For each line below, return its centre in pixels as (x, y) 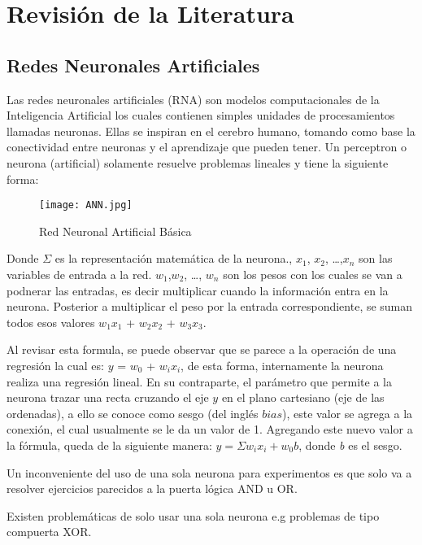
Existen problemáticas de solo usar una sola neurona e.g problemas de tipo (193, 515)
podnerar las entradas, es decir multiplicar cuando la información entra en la (198, 290)
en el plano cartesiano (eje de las (303, 397)
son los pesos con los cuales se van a (313, 274)
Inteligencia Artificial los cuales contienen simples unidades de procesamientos (201, 115)
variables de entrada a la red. (79, 274)
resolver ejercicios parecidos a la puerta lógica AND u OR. (152, 488)
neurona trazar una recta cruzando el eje (108, 397)
